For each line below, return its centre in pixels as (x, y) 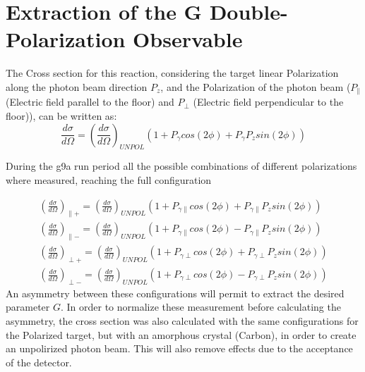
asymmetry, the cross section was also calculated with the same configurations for (182, 321)
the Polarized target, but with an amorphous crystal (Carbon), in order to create (181, 334)
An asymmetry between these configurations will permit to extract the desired (175, 293)
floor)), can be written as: (61, 115)
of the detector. (39, 362)
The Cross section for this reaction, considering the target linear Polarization (172, 73)
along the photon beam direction (77, 86)
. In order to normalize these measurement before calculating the (201, 307)
